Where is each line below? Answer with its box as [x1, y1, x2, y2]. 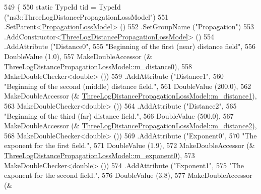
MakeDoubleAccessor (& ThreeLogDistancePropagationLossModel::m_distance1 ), [4, 90, 257, 101]
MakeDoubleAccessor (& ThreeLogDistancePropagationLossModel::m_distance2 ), [4, 120, 257, 131]
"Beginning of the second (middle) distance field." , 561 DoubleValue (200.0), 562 [4, 80, 251, 91]
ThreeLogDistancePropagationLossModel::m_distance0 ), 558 [4, 61, 192, 71]
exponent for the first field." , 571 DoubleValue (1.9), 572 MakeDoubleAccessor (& [4, 140, 255, 151]
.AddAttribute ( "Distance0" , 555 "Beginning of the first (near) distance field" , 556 [4, 41, 255, 52]
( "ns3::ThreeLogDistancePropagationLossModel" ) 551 [4, 11, 169, 22]
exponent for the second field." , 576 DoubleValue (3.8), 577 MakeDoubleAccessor [4, 170, 252, 180]
